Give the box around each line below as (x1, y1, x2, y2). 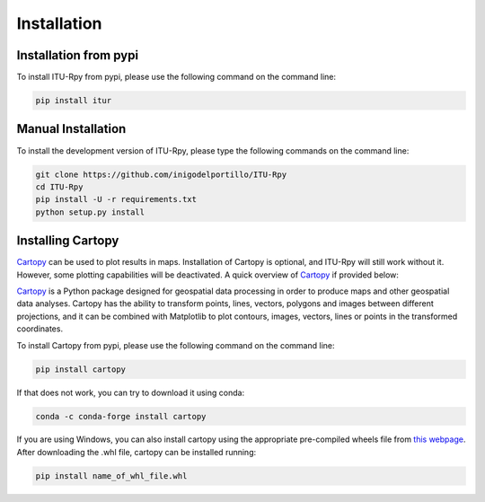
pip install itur (35, 95, 112, 106)
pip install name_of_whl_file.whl (35, 471, 188, 480)
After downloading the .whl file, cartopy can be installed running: (16, 446, 257, 457)
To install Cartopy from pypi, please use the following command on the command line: (16, 339, 335, 350)
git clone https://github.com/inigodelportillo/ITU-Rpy (35, 169, 287, 180)
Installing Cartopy (16, 233, 119, 249)
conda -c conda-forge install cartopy (35, 411, 207, 421)
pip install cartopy (35, 364, 126, 374)
